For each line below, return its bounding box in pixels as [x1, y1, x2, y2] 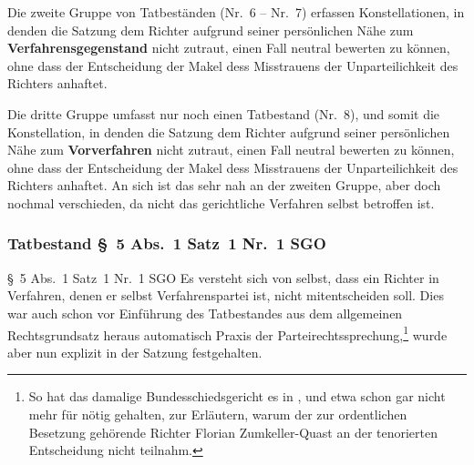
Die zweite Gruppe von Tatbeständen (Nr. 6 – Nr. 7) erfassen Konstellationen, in [7, 3, 465, 21]
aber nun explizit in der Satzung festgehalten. [7, 342, 263, 361]
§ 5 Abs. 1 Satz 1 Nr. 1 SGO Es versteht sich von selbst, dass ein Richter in [7, 268, 439, 287]
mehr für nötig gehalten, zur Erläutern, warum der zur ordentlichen [28, 404, 407, 423]
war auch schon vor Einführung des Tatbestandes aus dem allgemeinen [7, 303, 403, 322]
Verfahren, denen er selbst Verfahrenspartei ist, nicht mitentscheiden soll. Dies [7, 286, 444, 305]
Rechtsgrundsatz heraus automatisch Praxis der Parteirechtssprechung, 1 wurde [7, 322, 448, 344]
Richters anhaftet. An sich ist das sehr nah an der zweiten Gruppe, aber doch [7, 176, 441, 195]
